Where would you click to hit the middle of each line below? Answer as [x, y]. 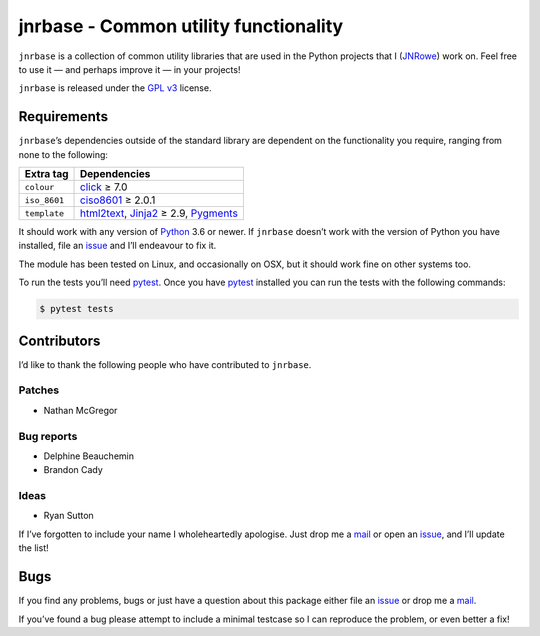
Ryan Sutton [68, 516]
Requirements [63, 116]
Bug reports [48, 436]
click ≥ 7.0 [104, 187]
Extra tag [46, 174]
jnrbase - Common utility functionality [181, 26]
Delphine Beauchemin [89, 456]
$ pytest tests [76, 309]
